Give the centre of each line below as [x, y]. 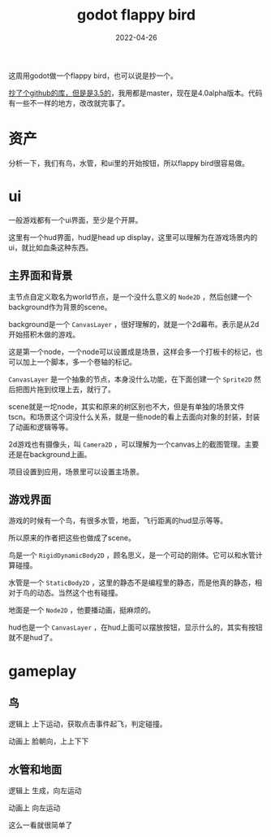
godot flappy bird [136, 15]
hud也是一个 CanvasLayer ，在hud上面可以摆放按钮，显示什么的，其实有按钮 [135, 627]
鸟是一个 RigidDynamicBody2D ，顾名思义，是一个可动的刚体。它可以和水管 [132, 556]
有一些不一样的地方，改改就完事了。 [69, 102]
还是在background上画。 [50, 454]
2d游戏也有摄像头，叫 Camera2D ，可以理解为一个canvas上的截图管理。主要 [134, 444]
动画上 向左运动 [34, 808]
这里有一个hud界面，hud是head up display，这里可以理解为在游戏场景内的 [133, 237]
